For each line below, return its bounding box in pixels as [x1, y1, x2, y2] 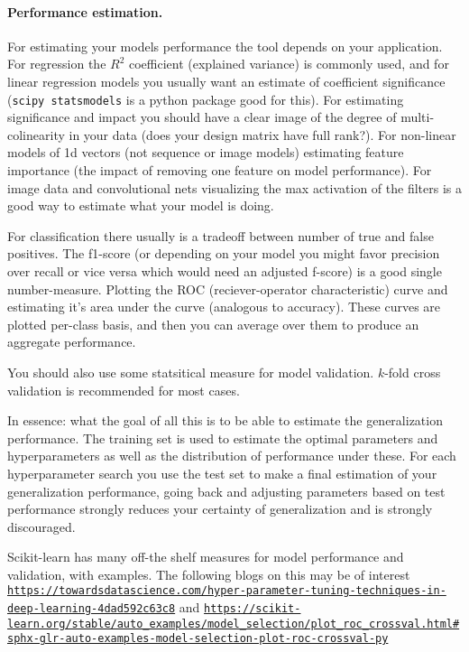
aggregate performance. [7, 332, 136, 351]
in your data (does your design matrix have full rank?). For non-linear [69, 125, 456, 144]
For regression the [7, 54, 106, 73]
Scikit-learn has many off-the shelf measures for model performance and [7, 547, 404, 566]
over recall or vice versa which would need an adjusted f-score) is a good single [7, 261, 442, 280]
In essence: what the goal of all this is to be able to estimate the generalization [7, 411, 443, 430]
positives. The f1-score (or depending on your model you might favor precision [7, 244, 440, 263]
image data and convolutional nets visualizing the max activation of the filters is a [7, 178, 462, 197]
